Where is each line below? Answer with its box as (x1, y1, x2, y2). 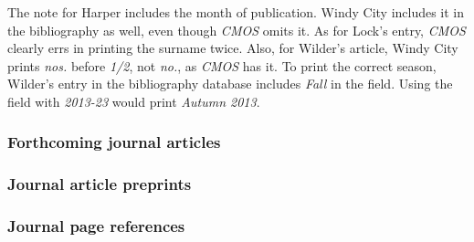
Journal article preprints (7, 173, 192, 195)
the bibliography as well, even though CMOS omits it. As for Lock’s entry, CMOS (7, 20, 466, 39)
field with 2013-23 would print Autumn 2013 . (7, 91, 260, 110)
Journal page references (7, 215, 185, 237)
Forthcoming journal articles (7, 131, 221, 153)
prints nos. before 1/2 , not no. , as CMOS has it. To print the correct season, (7, 56, 437, 75)
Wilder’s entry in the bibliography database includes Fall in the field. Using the (7, 74, 453, 93)
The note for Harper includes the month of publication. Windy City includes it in (7, 3, 465, 21)
